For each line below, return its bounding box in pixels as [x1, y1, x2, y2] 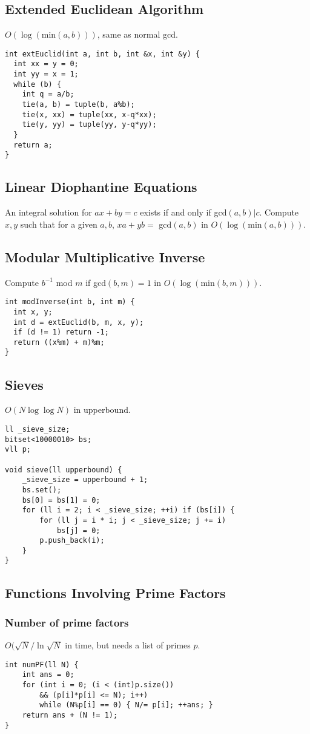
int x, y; [13, 307, 53, 316]
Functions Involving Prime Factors [5, 583, 226, 602]
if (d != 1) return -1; [13, 328, 109, 337]
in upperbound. [73, 403, 131, 416]
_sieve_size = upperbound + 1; [22, 475, 148, 484]
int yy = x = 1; [13, 70, 79, 79]
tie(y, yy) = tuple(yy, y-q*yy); [22, 120, 157, 129]
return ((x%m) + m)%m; [13, 338, 105, 347]
